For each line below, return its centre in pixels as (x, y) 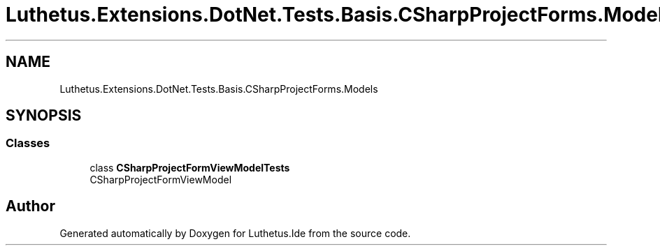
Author (30, 206)
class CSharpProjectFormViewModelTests (190, 167)
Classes (28, 143)
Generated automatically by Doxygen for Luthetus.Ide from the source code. (235, 233)
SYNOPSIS (44, 116)
